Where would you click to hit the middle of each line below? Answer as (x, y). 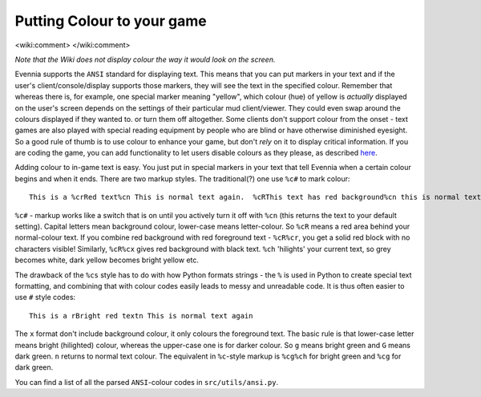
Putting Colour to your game (111, 21)
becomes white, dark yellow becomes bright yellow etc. (107, 260)
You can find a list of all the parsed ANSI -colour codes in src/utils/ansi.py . (147, 382)
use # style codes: (45, 298)
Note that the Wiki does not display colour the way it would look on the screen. (145, 59)
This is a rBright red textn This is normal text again (141, 316)
